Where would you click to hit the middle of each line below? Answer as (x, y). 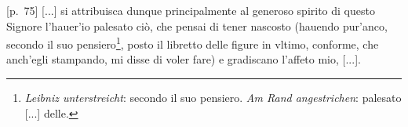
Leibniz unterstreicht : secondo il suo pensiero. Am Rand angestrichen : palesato (213, 98)
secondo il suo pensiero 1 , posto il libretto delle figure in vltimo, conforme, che (193, 43)
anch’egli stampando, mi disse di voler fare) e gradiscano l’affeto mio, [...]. (184, 59)
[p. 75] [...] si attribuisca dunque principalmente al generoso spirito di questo (191, 10)
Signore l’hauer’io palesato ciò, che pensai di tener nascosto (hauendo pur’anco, (197, 25)
